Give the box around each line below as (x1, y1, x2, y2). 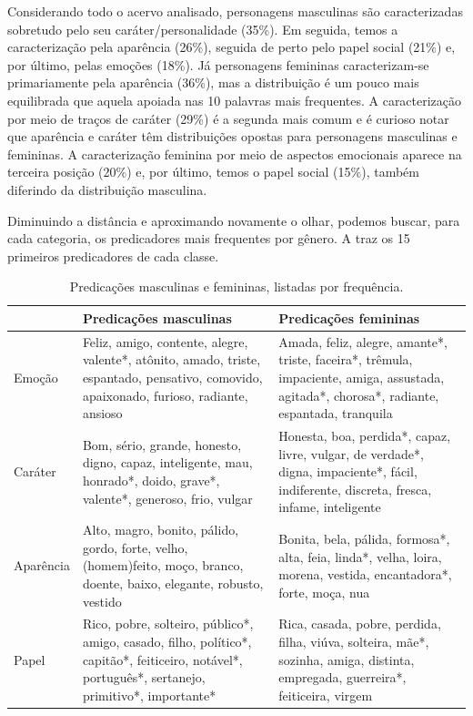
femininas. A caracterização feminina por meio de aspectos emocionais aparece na (7, 144, 462, 163)
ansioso (82, 404, 123, 423)
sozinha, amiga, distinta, (278, 650, 415, 669)
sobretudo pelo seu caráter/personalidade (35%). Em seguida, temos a (7, 19, 398, 38)
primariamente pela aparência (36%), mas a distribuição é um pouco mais (7, 73, 419, 92)
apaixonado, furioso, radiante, (82, 385, 248, 404)
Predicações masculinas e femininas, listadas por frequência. (69, 277, 404, 296)
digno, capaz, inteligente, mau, (82, 453, 253, 472)
